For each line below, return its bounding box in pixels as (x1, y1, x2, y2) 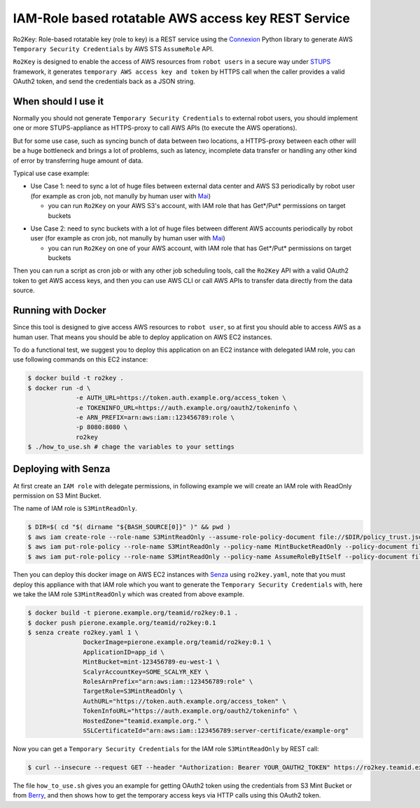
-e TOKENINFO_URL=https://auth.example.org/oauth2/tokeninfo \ (76, 404, 297, 411)
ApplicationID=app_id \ (83, 648, 164, 656)
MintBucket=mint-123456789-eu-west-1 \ (83, 658, 220, 666)
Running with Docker (13, 305, 106, 317)
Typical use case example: (13, 169, 90, 177)
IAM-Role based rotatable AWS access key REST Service (13, 11, 350, 26)
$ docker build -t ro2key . (27, 374, 124, 382)
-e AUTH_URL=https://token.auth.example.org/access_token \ (76, 394, 286, 402)
